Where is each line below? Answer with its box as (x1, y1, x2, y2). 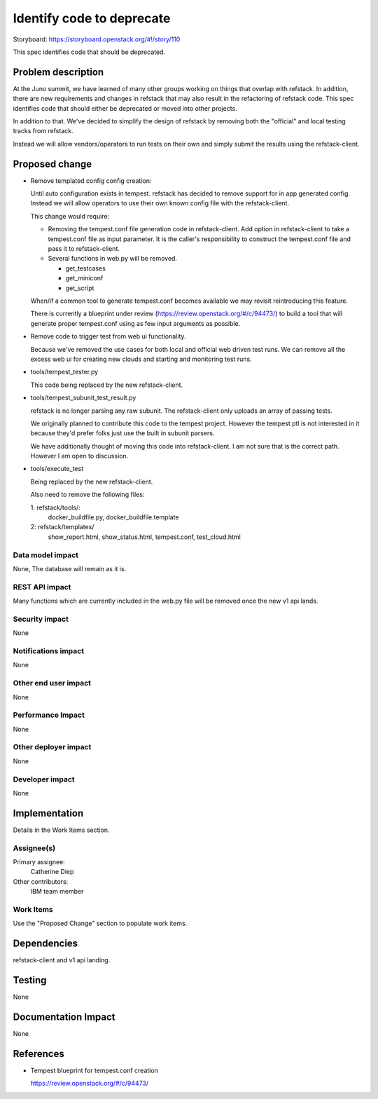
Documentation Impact (13, 1011, 115, 1023)
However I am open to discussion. (30, 452, 129, 460)
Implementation (13, 807, 84, 819)
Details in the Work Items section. (13, 826, 110, 834)
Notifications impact (13, 646, 84, 655)
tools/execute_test (30, 465, 84, 473)
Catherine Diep (30, 868, 74, 876)
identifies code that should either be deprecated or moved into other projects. (13, 104, 237, 112)
